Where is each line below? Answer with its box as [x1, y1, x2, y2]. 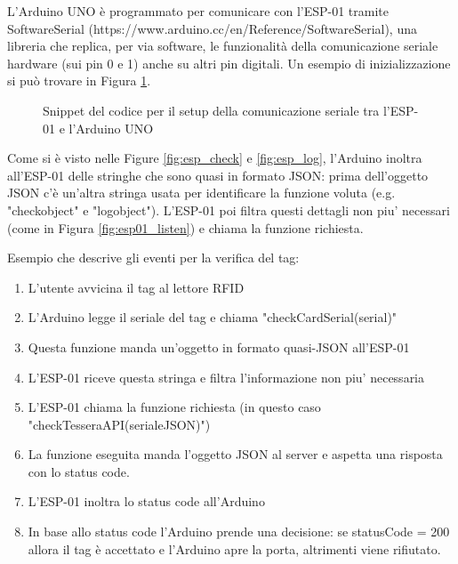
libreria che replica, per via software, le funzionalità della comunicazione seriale [7, 36, 438, 55]
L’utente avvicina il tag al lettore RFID [28, 278, 245, 296]
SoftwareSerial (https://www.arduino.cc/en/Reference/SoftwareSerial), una [7, 19, 417, 37]
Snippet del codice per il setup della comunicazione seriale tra [43, 101, 380, 119]
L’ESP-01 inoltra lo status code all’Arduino [28, 492, 265, 511]
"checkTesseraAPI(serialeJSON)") [28, 415, 211, 433]
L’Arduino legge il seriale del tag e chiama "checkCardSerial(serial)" [28, 308, 398, 326]
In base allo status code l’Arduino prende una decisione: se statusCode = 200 [28, 522, 450, 541]
